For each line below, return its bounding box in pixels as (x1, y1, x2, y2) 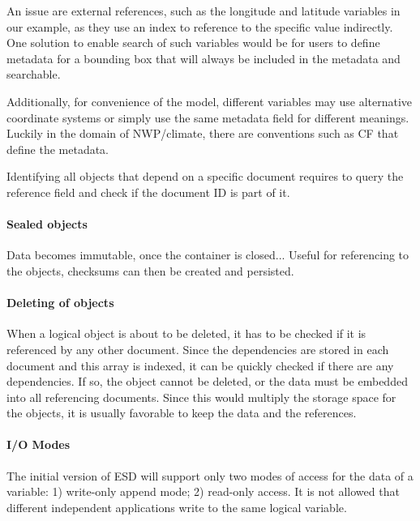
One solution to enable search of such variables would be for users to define (6, 34, 380, 51)
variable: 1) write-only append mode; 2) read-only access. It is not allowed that (6, 483, 400, 500)
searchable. (6, 66, 61, 83)
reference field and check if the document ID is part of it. (6, 183, 290, 200)
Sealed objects (6, 216, 88, 233)
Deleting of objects (6, 294, 114, 311)
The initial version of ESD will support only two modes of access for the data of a (6, 467, 414, 484)
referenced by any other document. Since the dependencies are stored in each (6, 340, 389, 357)
